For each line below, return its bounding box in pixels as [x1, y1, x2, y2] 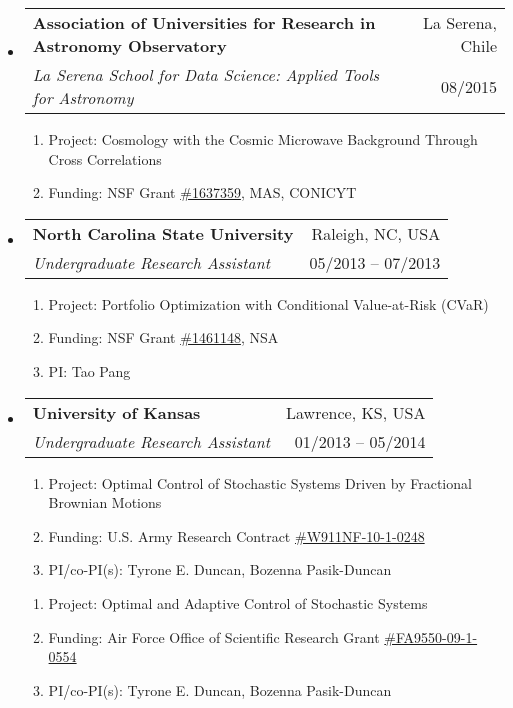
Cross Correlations [48, 148, 162, 169]
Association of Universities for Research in [32, 11, 376, 34]
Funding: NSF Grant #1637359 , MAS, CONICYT [48, 182, 357, 203]
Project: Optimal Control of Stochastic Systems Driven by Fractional [48, 472, 472, 493]
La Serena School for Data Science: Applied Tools [32, 63, 380, 86]
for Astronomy [32, 86, 134, 109]
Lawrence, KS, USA [286, 400, 426, 424]
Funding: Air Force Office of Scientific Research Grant [48, 626, 380, 647]
